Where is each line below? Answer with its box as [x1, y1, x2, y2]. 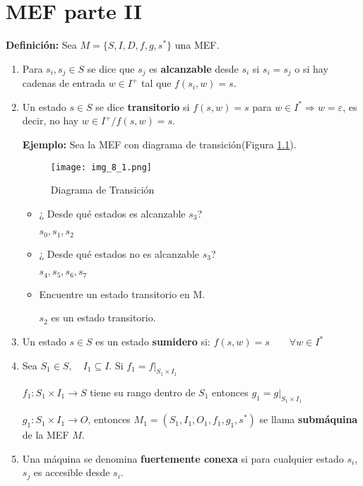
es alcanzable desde [149, 61, 239, 76]
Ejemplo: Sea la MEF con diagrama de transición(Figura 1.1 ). [22, 136, 297, 151]
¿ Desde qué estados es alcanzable [39, 206, 186, 220]
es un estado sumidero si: [95, 334, 210, 349]
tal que [141, 76, 172, 90]
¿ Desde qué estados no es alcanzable [39, 246, 199, 261]
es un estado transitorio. [51, 310, 156, 325]
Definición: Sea [6, 37, 77, 52]
